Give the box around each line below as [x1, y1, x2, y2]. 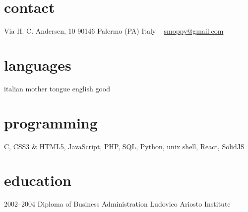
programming [4, 112, 98, 132]
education [4, 170, 71, 190]
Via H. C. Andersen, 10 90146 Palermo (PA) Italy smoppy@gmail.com [4, 26, 224, 36]
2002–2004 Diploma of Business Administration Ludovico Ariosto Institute [4, 199, 231, 209]
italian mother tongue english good [4, 83, 111, 93]
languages [4, 54, 71, 75]
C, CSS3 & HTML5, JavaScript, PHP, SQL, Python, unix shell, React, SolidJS [4, 141, 245, 151]
